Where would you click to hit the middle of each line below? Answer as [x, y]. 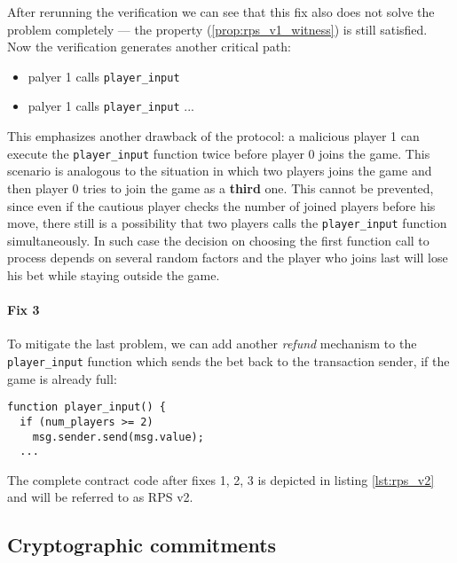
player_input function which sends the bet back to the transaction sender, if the [228, 360]
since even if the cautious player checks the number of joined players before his [221, 205]
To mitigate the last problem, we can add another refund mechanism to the [212, 344]
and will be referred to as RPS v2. [100, 497]
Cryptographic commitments [142, 545]
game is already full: [62, 378]
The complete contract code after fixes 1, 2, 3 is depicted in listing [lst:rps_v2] [221, 479]
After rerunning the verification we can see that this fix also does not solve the [221, 12]
